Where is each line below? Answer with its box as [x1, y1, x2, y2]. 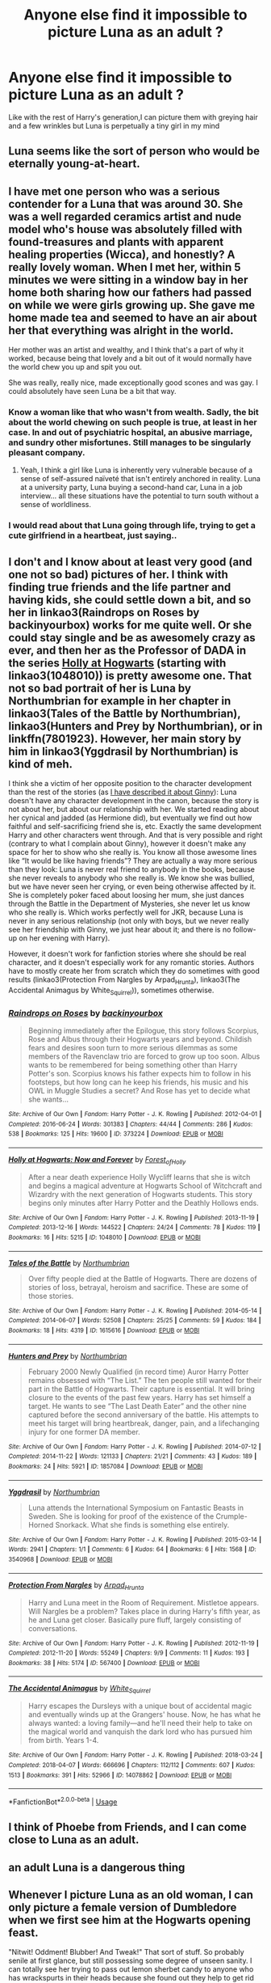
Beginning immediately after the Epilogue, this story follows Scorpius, [27, 1025, 260, 1036]
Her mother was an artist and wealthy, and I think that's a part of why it [8, 345, 244, 355]
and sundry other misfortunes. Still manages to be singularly [8, 437, 252, 448]
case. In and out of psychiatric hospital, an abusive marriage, [8, 427, 252, 438]
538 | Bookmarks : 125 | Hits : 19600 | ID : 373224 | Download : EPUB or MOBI [8, 1130, 223, 1138]
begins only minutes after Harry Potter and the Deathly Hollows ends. [27, 1198, 260, 1207]
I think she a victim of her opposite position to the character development [8, 779, 252, 789]
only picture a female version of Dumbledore [8, 1901, 237, 1914]
